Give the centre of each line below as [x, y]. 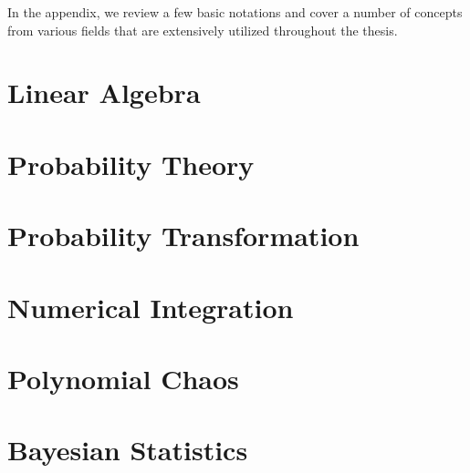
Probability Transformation [183, 236]
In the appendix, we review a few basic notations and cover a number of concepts [235, 12]
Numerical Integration [151, 307]
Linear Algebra [104, 93]
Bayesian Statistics [128, 450]
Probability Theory [131, 164]
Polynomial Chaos [123, 378]
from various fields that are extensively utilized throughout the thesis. [203, 30]
